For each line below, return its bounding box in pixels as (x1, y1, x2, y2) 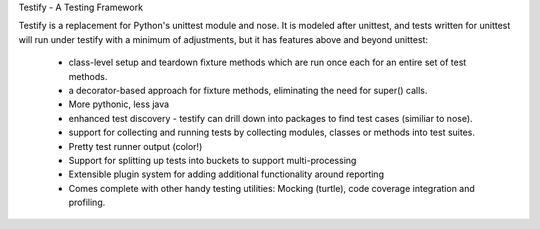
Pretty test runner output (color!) (68, 140, 203, 152)
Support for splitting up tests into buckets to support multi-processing (68, 154, 357, 166)
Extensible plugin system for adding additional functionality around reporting (68, 168, 385, 180)
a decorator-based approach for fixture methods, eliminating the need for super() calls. (68, 84, 428, 96)
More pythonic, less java (68, 98, 170, 110)
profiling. (68, 196, 106, 209)
